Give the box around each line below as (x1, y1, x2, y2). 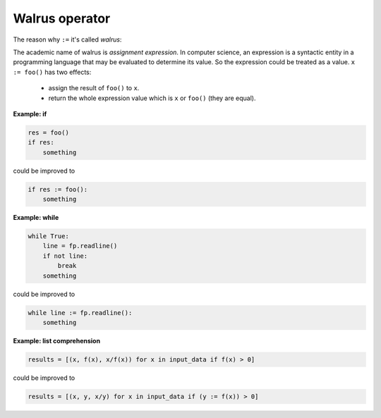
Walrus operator (13, 11, 111, 26)
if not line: (42, 252, 88, 260)
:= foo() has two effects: (13, 68, 92, 76)
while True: (28, 232, 70, 240)
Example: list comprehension (13, 336, 101, 345)
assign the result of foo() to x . (48, 84, 140, 92)
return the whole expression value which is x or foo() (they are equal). (48, 94, 256, 102)
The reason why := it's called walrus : (13, 35, 122, 44)
